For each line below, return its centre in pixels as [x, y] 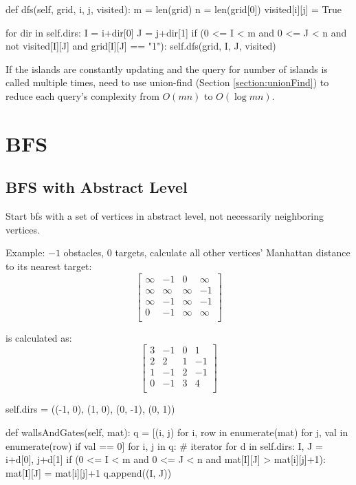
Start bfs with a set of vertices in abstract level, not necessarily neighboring [165, 216]
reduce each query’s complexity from [82, 95]
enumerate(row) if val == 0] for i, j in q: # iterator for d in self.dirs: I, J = [164, 445]
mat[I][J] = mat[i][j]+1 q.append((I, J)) [89, 472]
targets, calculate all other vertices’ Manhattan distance [233, 252]
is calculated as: [39, 337]
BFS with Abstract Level [97, 187]
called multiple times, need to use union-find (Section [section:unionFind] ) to [167, 82]
